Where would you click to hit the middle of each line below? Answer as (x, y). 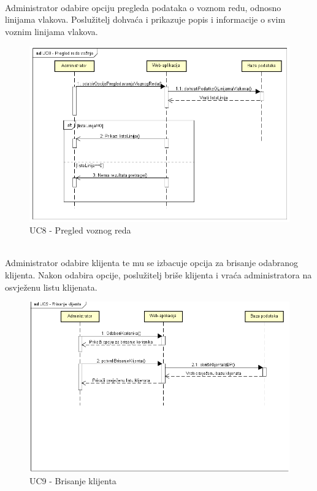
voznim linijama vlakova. (52, 31)
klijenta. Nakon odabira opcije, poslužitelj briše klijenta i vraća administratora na (158, 274)
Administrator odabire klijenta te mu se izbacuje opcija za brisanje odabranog (152, 263)
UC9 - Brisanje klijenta (73, 480)
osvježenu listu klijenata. (51, 287)
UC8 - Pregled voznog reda (80, 230)
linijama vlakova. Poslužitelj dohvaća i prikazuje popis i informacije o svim (145, 19)
